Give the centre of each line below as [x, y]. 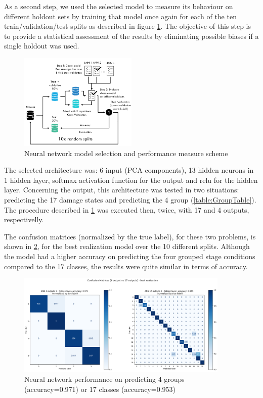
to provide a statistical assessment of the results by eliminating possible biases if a [131, 36]
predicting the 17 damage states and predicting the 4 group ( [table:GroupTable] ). [130, 200]
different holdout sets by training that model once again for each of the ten [120, 16]
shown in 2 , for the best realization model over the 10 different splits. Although [127, 246]
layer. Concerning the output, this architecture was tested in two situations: [122, 190]
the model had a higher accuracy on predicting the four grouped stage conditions [130, 256]
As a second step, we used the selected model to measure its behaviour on [119, 6]
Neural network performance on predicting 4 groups [104, 379]
